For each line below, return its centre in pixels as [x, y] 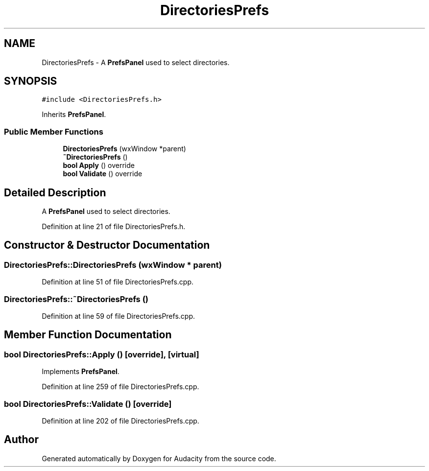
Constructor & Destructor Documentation [107, 245]
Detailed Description [55, 192]
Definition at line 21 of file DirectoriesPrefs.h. [114, 227]
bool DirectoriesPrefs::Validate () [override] [88, 404]
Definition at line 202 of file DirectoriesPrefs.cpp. [120, 421]
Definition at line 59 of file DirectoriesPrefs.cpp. [118, 316]
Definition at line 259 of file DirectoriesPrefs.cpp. [120, 387]
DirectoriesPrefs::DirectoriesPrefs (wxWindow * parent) [113, 265]
